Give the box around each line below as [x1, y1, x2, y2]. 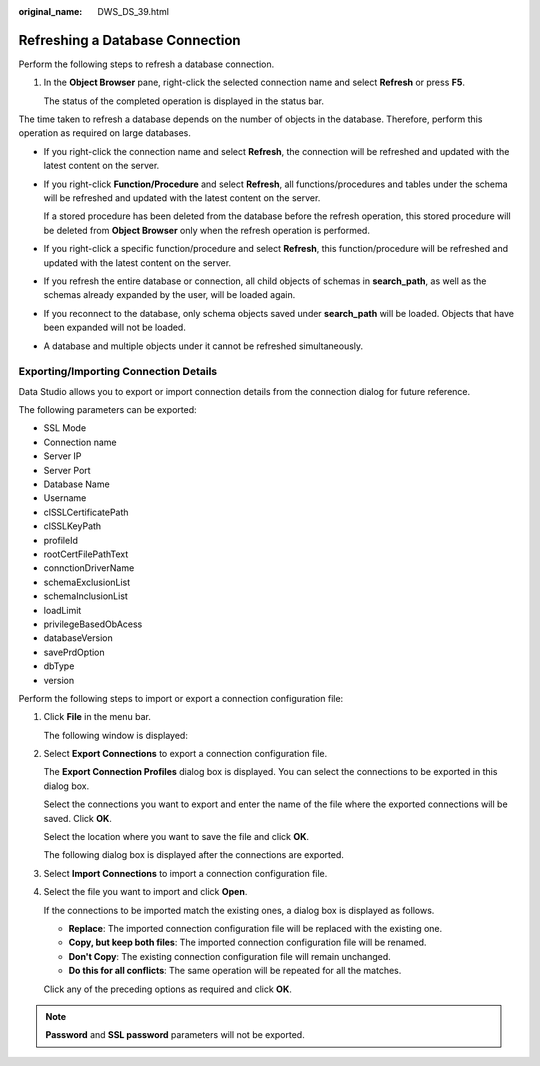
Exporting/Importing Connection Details [18, 365, 218, 379]
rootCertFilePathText [43, 548, 129, 560]
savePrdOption [43, 646, 105, 658]
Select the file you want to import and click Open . [43, 886, 248, 898]
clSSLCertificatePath [43, 506, 129, 518]
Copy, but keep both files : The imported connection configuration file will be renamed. [68, 936, 427, 949]
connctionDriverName [43, 562, 135, 574]
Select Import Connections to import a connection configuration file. [43, 867, 328, 879]
